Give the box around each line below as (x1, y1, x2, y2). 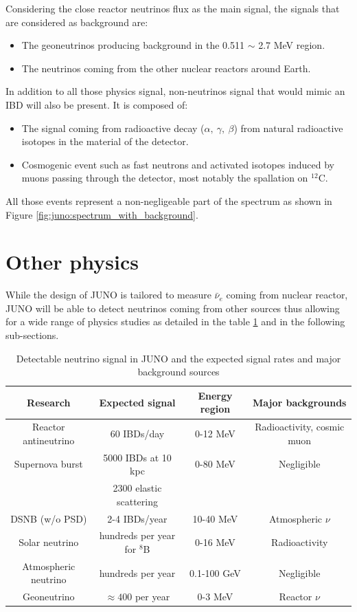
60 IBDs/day (110, 426, 165, 441)
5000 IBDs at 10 (103, 450, 172, 464)
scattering (116, 494, 158, 508)
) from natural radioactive (233, 120, 343, 135)
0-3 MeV (197, 589, 233, 604)
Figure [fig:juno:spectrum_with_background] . (5, 207, 198, 221)
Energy (198, 388, 233, 402)
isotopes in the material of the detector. (21, 134, 189, 149)
